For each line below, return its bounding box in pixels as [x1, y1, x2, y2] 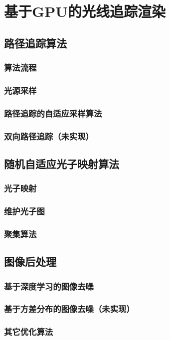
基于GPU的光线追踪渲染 [4, 1, 166, 21]
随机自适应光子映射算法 [4, 156, 119, 171]
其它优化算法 [4, 326, 53, 338]
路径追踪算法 [4, 35, 67, 50]
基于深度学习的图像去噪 [4, 280, 94, 292]
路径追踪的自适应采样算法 [4, 107, 102, 119]
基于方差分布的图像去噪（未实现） [4, 303, 135, 315]
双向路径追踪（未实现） [4, 130, 94, 142]
